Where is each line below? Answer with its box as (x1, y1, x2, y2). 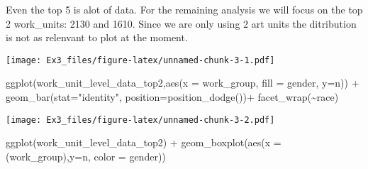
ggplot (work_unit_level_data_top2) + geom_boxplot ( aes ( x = (6, 135, 281, 150)
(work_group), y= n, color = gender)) (6, 148, 166, 163)
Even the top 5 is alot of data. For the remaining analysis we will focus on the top (6, 2, 363, 16)
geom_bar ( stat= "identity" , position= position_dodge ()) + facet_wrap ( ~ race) (6, 89, 339, 104)
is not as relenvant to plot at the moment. (6, 30, 188, 45)
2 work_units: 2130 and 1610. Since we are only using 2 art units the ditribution (6, 16, 357, 31)
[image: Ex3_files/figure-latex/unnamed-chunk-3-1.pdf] (6, 55, 275, 65)
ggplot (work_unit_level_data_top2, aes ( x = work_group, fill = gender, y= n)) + (6, 75, 359, 90)
